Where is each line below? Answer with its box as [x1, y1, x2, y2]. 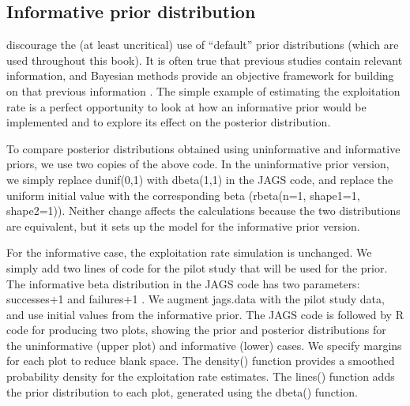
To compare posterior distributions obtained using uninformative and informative [6, 140, 401, 156]
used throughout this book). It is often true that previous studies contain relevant [6, 51, 403, 68]
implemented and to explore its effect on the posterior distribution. [6, 114, 331, 130]
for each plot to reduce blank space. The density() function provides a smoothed [6, 352, 395, 369]
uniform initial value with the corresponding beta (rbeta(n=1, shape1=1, [6, 186, 360, 203]
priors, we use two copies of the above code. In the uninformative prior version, [6, 156, 389, 172]
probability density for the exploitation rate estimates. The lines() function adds [6, 368, 395, 385]
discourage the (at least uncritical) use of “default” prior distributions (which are [6, 36, 399, 53]
